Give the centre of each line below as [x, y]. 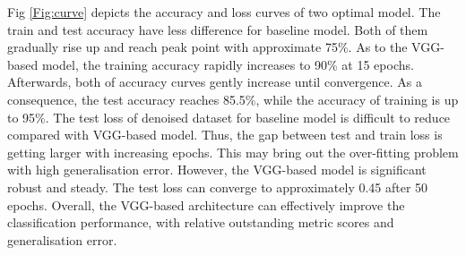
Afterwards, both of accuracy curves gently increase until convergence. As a [215, 82]
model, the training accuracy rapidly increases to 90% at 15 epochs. [228, 64]
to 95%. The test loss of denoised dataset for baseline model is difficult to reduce [229, 117]
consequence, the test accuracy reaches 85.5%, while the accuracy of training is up [233, 99]
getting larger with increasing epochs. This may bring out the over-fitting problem [233, 152]
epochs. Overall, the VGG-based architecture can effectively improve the [206, 204]
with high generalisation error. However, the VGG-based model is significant [217, 170]
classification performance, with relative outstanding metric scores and [201, 222]
